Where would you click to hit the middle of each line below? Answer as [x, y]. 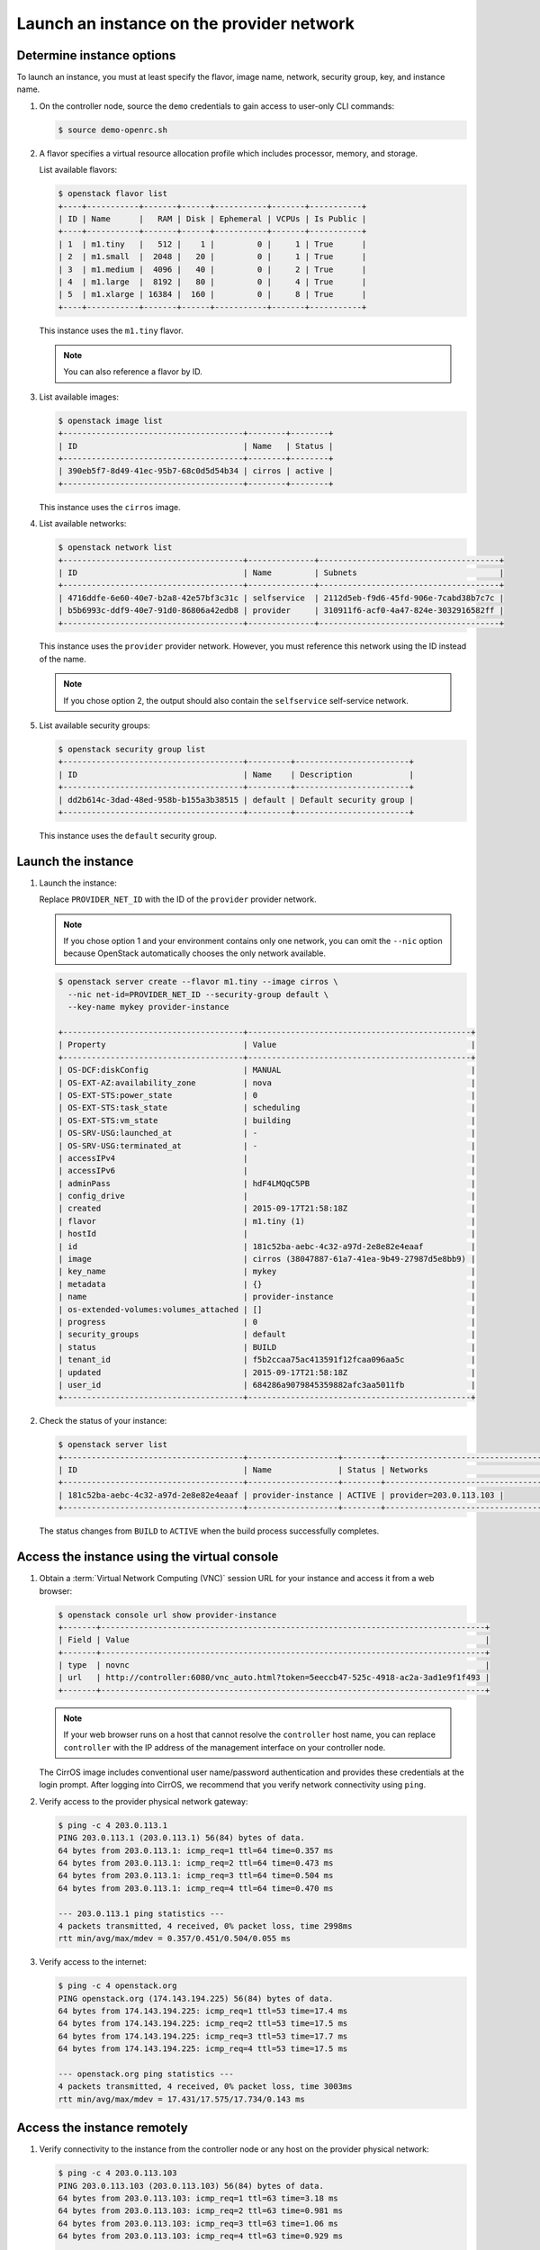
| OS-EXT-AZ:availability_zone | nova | [267, 1083]
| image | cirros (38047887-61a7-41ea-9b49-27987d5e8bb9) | [267, 1259]
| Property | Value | [267, 1045]
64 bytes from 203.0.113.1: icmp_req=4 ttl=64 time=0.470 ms [196, 1888]
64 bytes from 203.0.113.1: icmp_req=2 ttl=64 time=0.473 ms [196, 1863]
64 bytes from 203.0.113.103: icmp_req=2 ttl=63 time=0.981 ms [201, 2211]
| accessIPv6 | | [267, 1171]
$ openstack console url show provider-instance [167, 1615]
